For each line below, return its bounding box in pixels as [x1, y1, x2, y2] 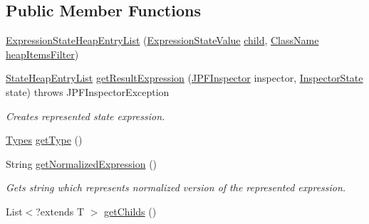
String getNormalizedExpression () [6, 156, 157, 171]
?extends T [36, 203, 84, 218]
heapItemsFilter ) [6, 46, 79, 61]
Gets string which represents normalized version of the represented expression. [6, 180, 346, 195]
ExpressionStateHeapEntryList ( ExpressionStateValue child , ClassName [6, 33, 319, 48]
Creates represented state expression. [6, 108, 165, 123]
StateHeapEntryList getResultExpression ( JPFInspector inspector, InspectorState [6, 70, 363, 85]
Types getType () [6, 132, 83, 147]
